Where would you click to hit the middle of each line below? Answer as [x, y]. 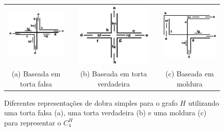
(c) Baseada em [190, 74]
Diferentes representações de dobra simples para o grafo [91, 102]
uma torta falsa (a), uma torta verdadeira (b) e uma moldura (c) [105, 113]
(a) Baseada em [36, 74]
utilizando [204, 102]
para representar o [33, 122]
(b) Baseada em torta [114, 74]
